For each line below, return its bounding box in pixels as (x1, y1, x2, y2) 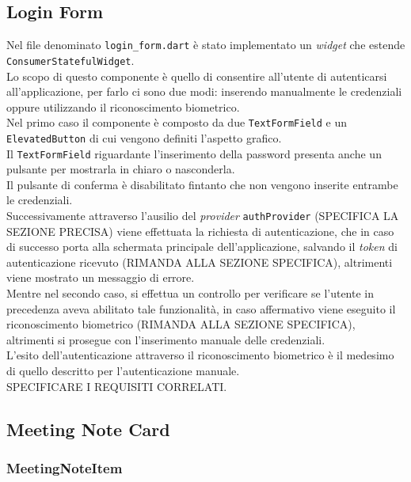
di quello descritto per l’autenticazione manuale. (6, 362, 240, 379)
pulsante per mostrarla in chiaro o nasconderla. (6, 161, 235, 177)
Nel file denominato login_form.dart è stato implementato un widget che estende (6, 36, 405, 53)
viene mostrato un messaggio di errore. (6, 269, 195, 286)
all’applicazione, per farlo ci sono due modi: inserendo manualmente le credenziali (6, 83, 402, 100)
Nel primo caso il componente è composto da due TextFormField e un (6, 114, 348, 131)
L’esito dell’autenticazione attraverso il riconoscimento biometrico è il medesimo (6, 347, 394, 363)
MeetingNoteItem (6, 457, 123, 477)
